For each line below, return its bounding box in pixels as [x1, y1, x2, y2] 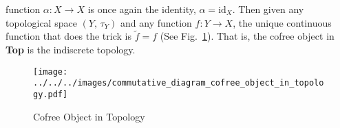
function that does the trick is [6, 29, 131, 43]
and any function [120, 15, 192, 29]
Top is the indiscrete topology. [6, 42, 136, 56]
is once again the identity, [87, 2, 196, 16]
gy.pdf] [33, 89, 68, 99]
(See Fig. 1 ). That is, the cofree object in [160, 29, 334, 43]
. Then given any [232, 2, 304, 16]
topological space [6, 15, 77, 29]
